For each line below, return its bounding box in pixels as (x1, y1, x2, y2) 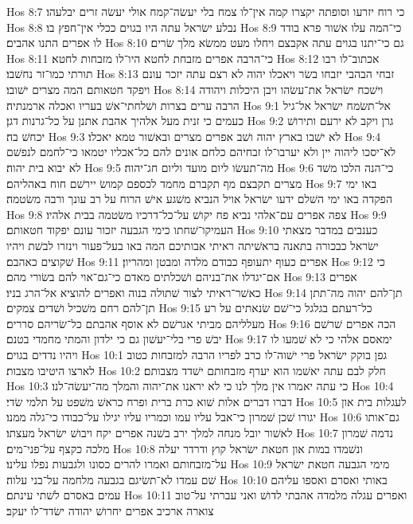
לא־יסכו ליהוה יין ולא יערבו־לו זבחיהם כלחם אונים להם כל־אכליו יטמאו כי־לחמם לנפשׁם (6, 143, 396, 160)
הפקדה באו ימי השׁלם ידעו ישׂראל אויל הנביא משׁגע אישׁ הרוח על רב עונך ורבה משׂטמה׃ (6, 190, 393, 207)
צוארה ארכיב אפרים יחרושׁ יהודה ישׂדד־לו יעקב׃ (6, 502, 214, 518)
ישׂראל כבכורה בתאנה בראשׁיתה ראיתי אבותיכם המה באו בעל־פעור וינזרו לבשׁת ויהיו (6, 237, 379, 253)
